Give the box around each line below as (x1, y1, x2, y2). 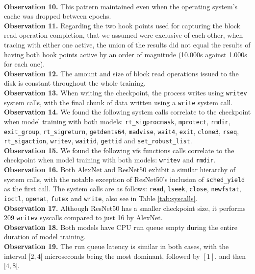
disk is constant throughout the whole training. (4, 78, 146, 88)
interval (4, 251, 26, 261)
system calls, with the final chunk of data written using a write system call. (4, 97, 233, 107)
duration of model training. (4, 231, 86, 242)
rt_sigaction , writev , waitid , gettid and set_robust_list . (4, 136, 192, 146)
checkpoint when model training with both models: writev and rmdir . (4, 155, 216, 165)
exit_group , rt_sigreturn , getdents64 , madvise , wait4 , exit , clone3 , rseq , (4, 126, 239, 136)
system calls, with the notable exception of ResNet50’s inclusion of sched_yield (4, 174, 245, 184)
